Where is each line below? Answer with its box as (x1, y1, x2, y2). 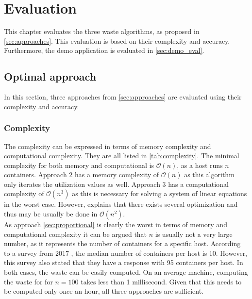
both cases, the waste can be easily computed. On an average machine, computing (4, 267, 248, 277)
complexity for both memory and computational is (4, 160, 154, 170)
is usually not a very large (155, 229, 233, 239)
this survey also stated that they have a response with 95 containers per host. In (4, 257, 243, 267)
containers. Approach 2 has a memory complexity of (4, 169, 159, 180)
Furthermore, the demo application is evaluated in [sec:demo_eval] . (4, 45, 204, 55)
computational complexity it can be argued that (4, 229, 147, 239)
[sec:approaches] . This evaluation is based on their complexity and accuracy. (4, 35, 230, 46)
